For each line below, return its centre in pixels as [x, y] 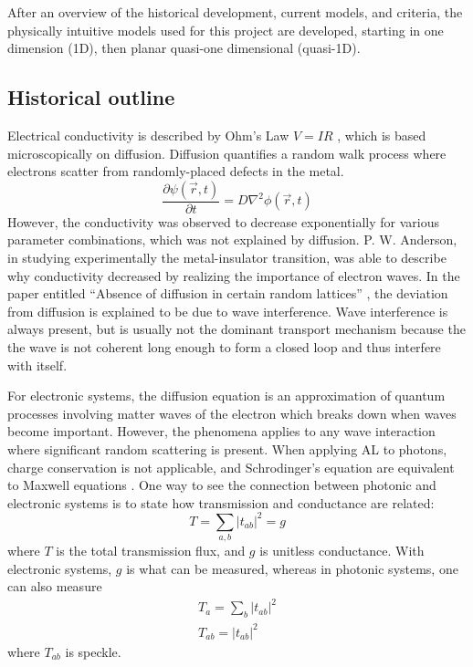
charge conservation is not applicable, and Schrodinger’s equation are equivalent [231, 467]
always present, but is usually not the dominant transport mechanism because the [236, 329]
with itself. [37, 365]
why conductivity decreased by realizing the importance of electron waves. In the [234, 275]
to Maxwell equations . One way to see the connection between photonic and [222, 485]
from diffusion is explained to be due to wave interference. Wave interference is [228, 311]
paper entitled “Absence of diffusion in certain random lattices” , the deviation [228, 293]
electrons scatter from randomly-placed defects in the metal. [176, 171]
